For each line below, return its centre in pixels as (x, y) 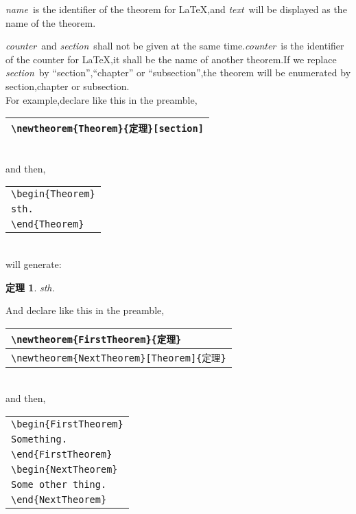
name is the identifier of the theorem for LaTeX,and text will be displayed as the (176, 9)
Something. (39, 439)
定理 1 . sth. (30, 287)
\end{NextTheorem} (59, 499)
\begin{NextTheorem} (64, 469)
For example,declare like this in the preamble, (102, 99)
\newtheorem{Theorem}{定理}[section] (107, 129)
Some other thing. (59, 484)
